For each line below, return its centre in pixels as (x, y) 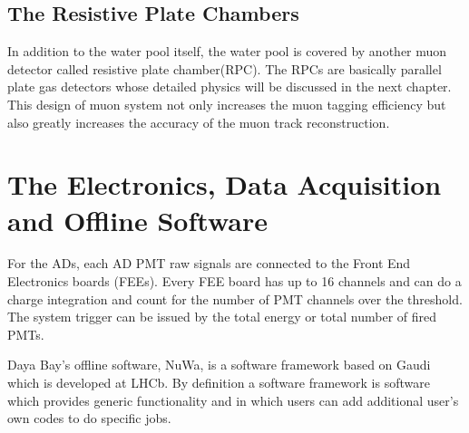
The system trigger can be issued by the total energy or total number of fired (222, 317)
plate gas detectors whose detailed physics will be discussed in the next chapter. (230, 87)
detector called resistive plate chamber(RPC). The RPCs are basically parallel (225, 68)
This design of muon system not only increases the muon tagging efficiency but (227, 104)
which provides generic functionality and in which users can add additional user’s (233, 400)
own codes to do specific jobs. (89, 418)
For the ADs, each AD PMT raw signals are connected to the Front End (209, 263)
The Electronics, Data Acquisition (225, 184)
